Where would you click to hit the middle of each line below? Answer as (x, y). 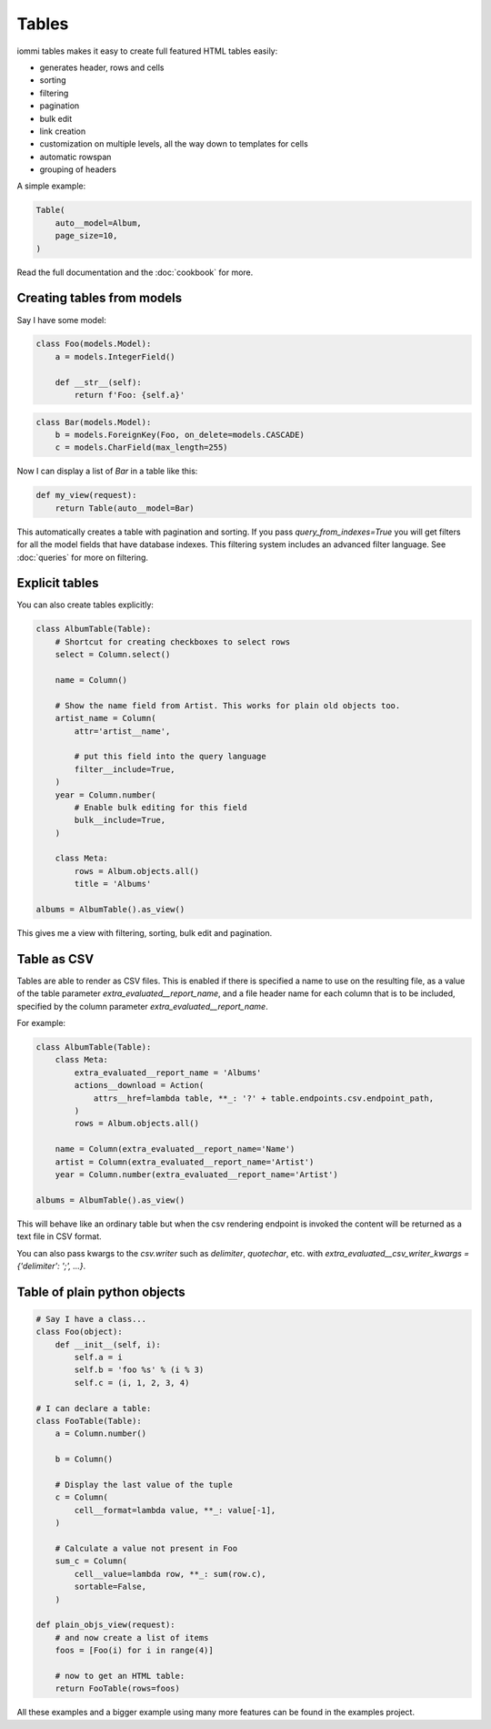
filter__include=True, (125, 769)
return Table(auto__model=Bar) (125, 508)
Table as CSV (55, 959)
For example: (41, 1023)
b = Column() (84, 1459)
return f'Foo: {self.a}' (130, 395)
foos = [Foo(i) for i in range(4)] (134, 1651)
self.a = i (98, 1358)
